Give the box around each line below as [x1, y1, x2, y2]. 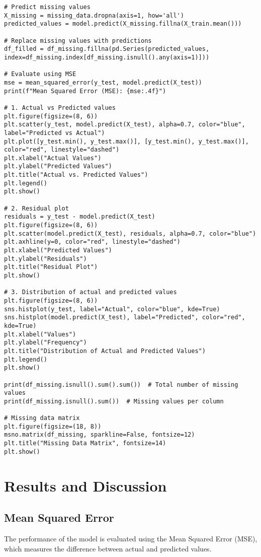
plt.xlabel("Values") [4, 330, 76, 338]
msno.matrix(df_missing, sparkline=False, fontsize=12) [4, 431, 195, 439]
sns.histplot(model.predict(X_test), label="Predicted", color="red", [4, 314, 245, 321]
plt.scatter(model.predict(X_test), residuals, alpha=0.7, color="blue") [4, 230, 256, 237]
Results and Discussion [4, 475, 167, 496]
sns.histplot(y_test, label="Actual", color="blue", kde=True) [4, 305, 220, 313]
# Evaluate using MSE [4, 71, 76, 78]
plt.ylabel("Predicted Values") [4, 163, 112, 170]
